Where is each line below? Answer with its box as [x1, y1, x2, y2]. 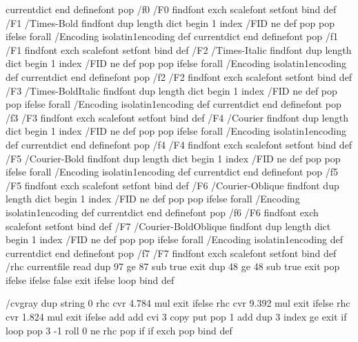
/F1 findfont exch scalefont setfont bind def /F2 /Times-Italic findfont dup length [6, 42, 352, 57]
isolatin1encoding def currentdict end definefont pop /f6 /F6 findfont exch [6, 205, 319, 219]
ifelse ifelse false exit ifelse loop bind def [6, 272, 175, 287]
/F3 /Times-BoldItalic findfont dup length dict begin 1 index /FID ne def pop [6, 83, 337, 97]
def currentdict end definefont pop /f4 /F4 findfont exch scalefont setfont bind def [6, 137, 352, 151]
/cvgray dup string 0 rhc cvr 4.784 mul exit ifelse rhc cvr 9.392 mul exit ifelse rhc [6, 296, 350, 310]
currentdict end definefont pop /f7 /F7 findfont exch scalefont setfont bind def [6, 245, 337, 260]
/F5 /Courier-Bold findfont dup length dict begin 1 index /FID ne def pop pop [6, 151, 341, 165]
